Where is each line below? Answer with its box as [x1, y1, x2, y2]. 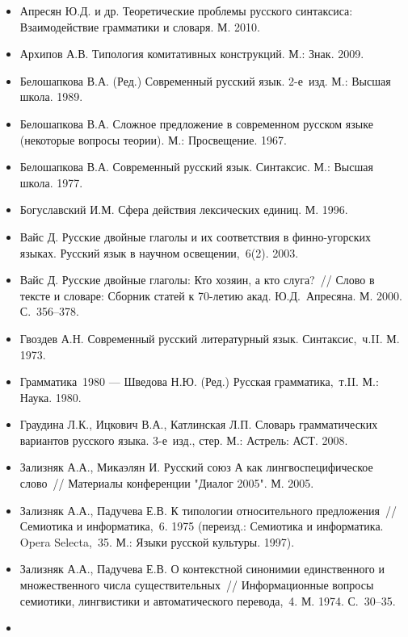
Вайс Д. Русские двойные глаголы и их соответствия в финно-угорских [19, 228, 372, 245]
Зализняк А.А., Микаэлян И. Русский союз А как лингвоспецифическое [19, 459, 373, 476]
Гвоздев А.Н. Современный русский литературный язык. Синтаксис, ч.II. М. [19, 329, 400, 346]
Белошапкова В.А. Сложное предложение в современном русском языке [19, 115, 373, 132]
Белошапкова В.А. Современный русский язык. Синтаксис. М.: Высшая [19, 158, 373, 175]
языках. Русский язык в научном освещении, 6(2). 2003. [19, 244, 299, 261]
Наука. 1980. [19, 388, 82, 405]
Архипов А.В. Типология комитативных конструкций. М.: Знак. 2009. [19, 45, 364, 62]
